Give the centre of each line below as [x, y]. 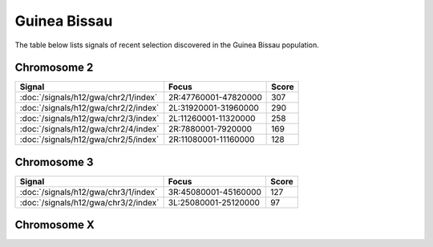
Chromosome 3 [54, 162]
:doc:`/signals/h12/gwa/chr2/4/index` [89, 129]
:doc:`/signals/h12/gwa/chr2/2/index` [89, 108]
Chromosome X [55, 225]
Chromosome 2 [54, 68]
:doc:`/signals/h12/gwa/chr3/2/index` [89, 202]
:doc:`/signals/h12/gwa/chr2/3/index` [89, 119]
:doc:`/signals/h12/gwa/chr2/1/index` [89, 98]
